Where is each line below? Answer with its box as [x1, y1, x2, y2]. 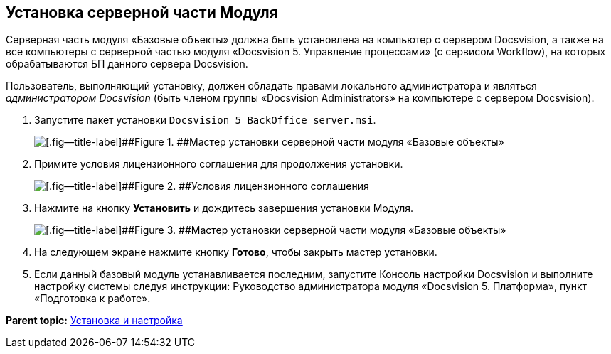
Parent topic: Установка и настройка [6, 314, 183, 327]
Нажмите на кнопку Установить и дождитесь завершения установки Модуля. [34, 202, 414, 215]
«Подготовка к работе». [34, 292, 151, 305]
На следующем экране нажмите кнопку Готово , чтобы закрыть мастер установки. [34, 246, 437, 259]
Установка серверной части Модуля [6, 4, 278, 21]
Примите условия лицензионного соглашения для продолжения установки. [34, 158, 403, 171]
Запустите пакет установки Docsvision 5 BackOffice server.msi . [34, 114, 376, 127]
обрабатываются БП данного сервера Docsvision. [6, 58, 248, 70]
